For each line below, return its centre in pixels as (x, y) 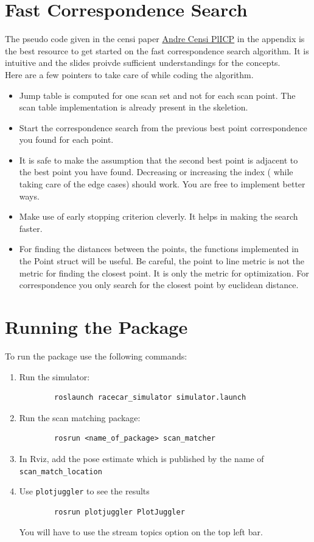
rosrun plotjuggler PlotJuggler (120, 512)
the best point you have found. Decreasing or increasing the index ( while (156, 172)
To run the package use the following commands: (96, 356)
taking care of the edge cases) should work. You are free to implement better (162, 184)
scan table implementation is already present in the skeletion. (134, 107)
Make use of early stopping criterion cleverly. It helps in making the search (159, 216)
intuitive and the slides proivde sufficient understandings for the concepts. (143, 63)
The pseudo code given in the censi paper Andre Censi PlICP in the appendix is (155, 39)
